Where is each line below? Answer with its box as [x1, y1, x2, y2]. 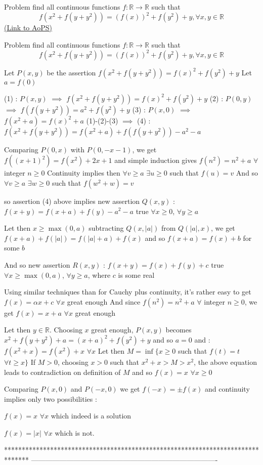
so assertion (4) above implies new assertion [4, 195, 140, 206]
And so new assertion [4, 259, 70, 270]
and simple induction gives [114, 155, 197, 165]
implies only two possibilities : [4, 393, 97, 404]
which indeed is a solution [51, 410, 131, 421]
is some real [118, 269, 155, 280]
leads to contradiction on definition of [4, 366, 121, 377]
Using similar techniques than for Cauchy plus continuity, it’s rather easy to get [4, 286, 251, 297]
